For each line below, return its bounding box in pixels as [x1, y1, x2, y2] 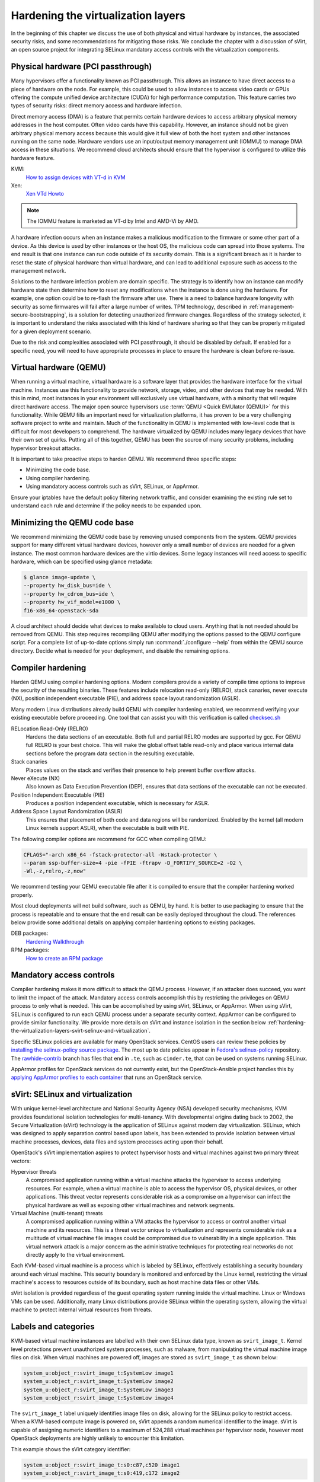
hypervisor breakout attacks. [11, 445, 81, 452]
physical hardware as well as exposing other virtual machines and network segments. [25, 1201, 235, 1209]
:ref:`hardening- [267, 1019, 306, 1026]
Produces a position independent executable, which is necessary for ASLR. [25, 800, 210, 807]
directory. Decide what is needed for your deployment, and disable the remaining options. [11, 647, 231, 654]
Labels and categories [11, 1322, 95, 1332]
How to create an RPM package [25, 954, 103, 962]
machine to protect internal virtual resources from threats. [11, 1306, 152, 1313]
